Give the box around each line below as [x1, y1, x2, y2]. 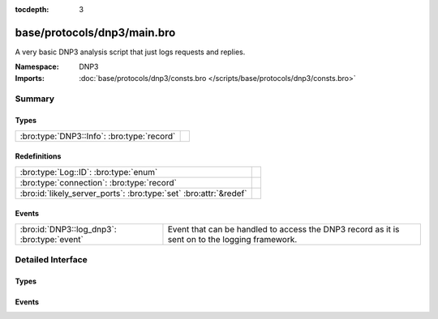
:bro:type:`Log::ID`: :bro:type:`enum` [19, 166, 158, 177]
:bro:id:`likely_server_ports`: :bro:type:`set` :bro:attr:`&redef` [19, 187, 247, 198]
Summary [15, 93, 55, 104]
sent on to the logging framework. [167, 233, 298, 245]
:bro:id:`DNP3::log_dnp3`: [19, 223, 117, 235]
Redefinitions [15, 151, 62, 161]
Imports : [15, 73, 45, 83]
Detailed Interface [15, 254, 88, 266]
